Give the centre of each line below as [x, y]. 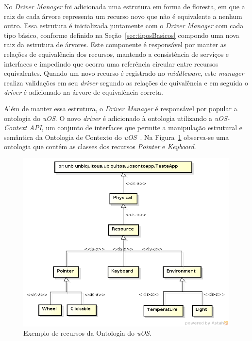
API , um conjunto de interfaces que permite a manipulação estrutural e [136, 128]
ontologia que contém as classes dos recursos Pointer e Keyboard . [100, 146]
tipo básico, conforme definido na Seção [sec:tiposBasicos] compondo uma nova [122, 35]
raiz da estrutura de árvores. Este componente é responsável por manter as [115, 44]
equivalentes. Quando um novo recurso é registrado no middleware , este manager [124, 73]
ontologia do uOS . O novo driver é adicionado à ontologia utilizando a [108, 118]
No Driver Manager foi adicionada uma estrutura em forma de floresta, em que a [125, 6]
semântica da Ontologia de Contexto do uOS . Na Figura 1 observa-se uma [117, 137]
